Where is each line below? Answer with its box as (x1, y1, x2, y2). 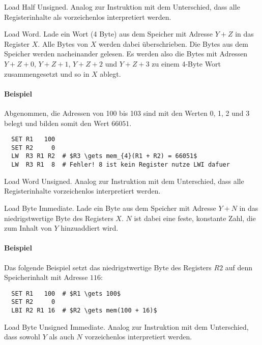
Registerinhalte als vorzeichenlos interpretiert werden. (4, 11, 171, 22)
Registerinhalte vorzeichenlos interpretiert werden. (4, 185, 161, 196)
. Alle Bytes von (38, 38, 88, 49)
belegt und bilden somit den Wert (4, 117, 109, 128)
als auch (49, 331, 74, 342)
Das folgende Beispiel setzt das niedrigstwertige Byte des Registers (4, 262, 212, 272)
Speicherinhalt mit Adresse (4, 272, 88, 283)
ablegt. (100, 68, 121, 79)
